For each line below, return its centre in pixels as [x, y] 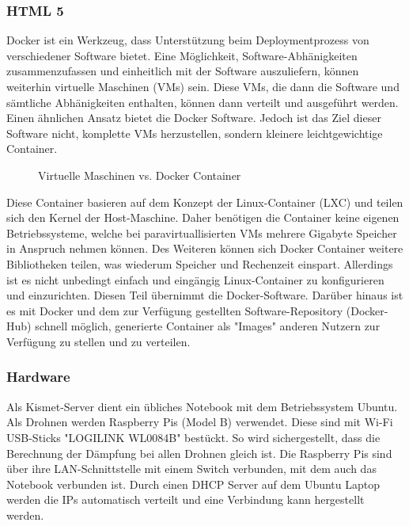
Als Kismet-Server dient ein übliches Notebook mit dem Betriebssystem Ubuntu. [202, 406]
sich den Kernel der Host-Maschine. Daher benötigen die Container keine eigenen [203, 217]
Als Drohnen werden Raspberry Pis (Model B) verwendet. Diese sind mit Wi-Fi [200, 422]
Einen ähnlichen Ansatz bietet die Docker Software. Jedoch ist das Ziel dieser [194, 118]
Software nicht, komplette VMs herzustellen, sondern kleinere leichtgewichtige [195, 133]
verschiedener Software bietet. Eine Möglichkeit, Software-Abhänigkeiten [182, 55]
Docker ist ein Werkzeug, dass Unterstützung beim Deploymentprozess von [188, 40]
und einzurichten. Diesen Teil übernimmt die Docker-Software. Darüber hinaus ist [205, 295]
